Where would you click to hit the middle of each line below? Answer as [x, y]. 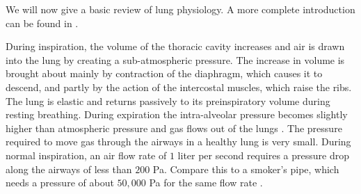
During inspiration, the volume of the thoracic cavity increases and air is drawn [175, 46]
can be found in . [42, 23]
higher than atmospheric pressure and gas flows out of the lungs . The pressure [174, 128]
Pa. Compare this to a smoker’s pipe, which [246, 169]
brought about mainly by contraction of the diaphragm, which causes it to [164, 73]
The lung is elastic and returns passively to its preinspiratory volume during [168, 100]
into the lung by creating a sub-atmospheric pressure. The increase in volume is [175, 59]
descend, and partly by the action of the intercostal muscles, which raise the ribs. [179, 87]
